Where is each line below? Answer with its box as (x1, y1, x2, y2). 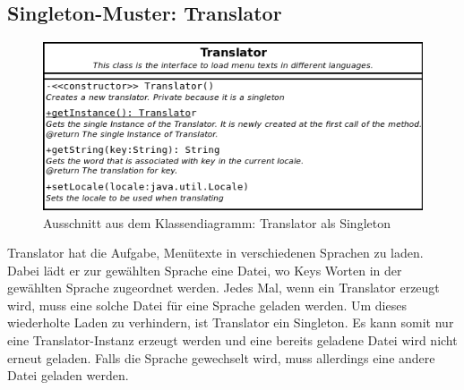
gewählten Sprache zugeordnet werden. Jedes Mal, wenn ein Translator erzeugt (7, 278, 440, 297)
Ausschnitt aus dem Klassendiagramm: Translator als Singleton (43, 213, 391, 232)
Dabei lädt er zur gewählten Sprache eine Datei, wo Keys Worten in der (7, 260, 402, 279)
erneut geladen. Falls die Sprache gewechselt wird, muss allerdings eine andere (7, 348, 435, 367)
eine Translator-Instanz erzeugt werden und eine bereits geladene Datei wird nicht (7, 331, 458, 350)
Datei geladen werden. (7, 366, 129, 385)
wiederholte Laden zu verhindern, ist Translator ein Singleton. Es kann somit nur (7, 313, 454, 332)
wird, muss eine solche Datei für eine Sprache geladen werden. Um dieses (7, 295, 407, 314)
